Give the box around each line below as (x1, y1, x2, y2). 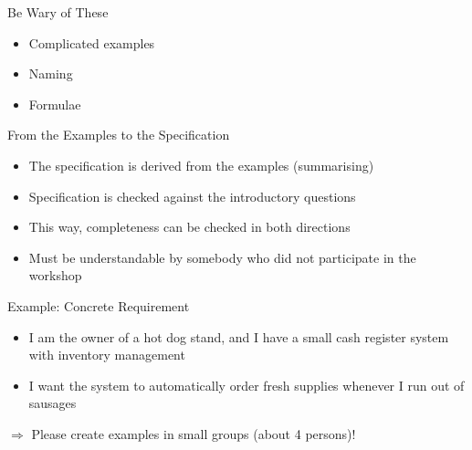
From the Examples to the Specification (7, 125, 230, 144)
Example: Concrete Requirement (7, 296, 190, 315)
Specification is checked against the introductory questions (28, 186, 356, 205)
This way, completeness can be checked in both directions (28, 217, 351, 236)
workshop (28, 266, 82, 285)
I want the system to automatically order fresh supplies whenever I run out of (28, 375, 465, 394)
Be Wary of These (7, 3, 109, 21)
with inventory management (28, 345, 185, 364)
